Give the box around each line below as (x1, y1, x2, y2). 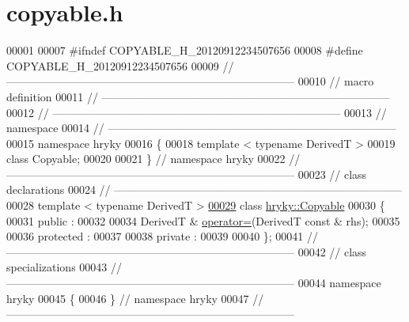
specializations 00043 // (6, 259, 122, 275)
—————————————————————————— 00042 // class (6, 243, 367, 259)
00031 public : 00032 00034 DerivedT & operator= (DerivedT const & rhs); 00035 (6, 212, 400, 229)
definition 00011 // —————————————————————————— (6, 88, 390, 104)
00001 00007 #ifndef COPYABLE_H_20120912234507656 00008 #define (6, 42, 363, 59)
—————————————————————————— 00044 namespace (6, 275, 381, 291)
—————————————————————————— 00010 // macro (6, 73, 374, 89)
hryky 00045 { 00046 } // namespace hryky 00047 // (6, 290, 264, 306)
